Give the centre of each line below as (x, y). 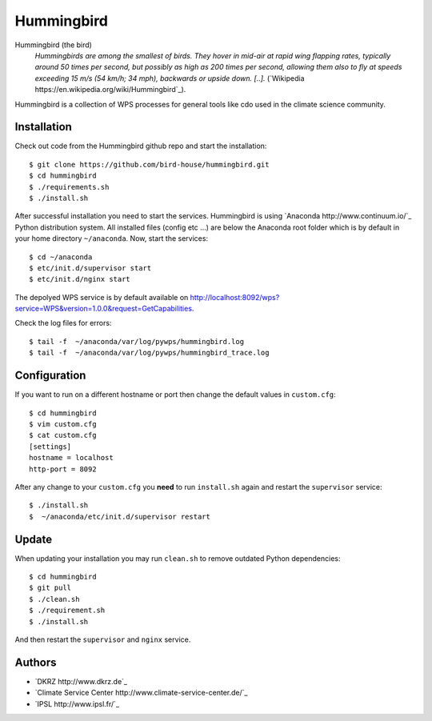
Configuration (50, 376)
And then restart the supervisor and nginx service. (103, 639)
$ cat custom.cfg (63, 435)
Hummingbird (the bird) (53, 45)
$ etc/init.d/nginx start (80, 279)
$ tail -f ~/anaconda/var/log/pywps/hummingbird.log (136, 341)
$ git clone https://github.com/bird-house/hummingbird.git (149, 164)
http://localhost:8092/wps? (235, 297)
